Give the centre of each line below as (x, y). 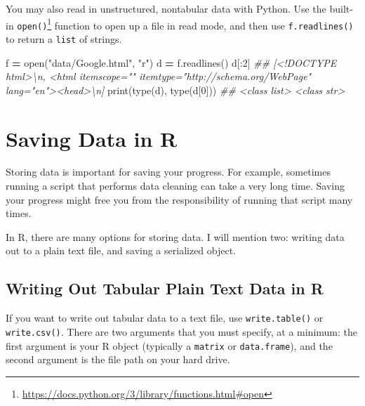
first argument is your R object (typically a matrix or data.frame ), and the (169, 345)
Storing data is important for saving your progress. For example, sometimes (168, 172)
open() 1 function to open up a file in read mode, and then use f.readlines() (185, 24)
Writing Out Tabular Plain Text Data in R (165, 288)
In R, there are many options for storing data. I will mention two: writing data (175, 236)
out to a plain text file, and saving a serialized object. (121, 250)
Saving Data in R (92, 138)
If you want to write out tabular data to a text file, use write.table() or (165, 318)
